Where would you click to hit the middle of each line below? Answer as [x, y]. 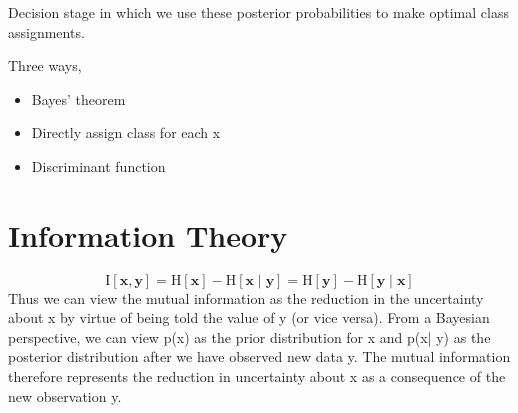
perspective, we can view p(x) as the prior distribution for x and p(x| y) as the [249, 336]
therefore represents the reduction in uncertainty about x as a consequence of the [257, 376]
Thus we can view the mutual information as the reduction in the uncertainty [246, 297]
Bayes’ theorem [78, 98]
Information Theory [148, 234]
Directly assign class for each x [126, 132]
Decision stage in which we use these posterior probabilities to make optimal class [258, 12]
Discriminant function [98, 165]
